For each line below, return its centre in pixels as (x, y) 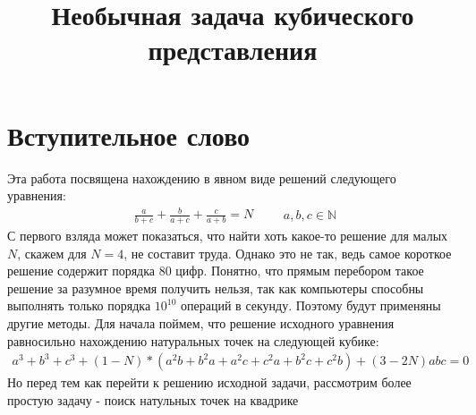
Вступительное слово (129, 135)
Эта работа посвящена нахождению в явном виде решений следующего (202, 178)
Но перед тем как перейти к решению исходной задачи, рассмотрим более (209, 382)
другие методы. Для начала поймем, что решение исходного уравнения (201, 323)
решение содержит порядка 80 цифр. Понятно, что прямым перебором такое (216, 271)
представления (233, 50)
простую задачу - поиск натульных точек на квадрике (153, 399)
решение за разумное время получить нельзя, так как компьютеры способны (216, 288)
